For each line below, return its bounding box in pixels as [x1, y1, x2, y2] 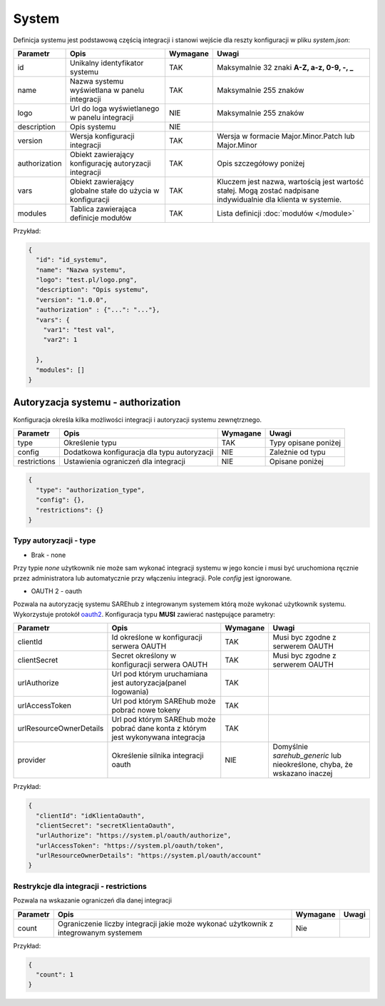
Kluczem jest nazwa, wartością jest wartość [216, 176, 364, 186]
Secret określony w [111, 650, 177, 660]
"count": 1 [36, 970, 74, 978]
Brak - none [31, 550, 66, 559]
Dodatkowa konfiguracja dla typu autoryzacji [63, 447, 214, 457]
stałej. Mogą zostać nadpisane [216, 186, 319, 196]
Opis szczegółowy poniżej [216, 158, 305, 168]
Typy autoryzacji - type [13, 535, 96, 545]
